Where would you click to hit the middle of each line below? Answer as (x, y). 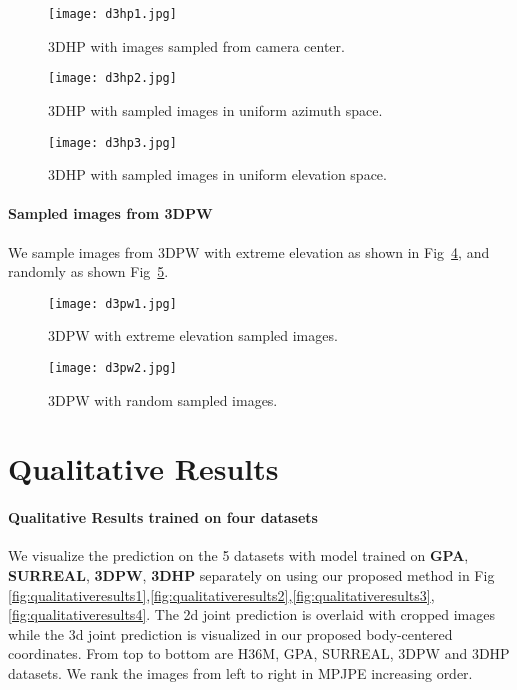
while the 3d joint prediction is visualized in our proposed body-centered (230, 633)
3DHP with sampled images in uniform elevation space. (217, 174)
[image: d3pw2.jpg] (112, 367)
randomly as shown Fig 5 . (88, 271)
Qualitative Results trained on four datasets (163, 517)
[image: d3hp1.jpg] (112, 14)
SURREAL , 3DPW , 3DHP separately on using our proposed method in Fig (251, 575)
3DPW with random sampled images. (163, 399)
